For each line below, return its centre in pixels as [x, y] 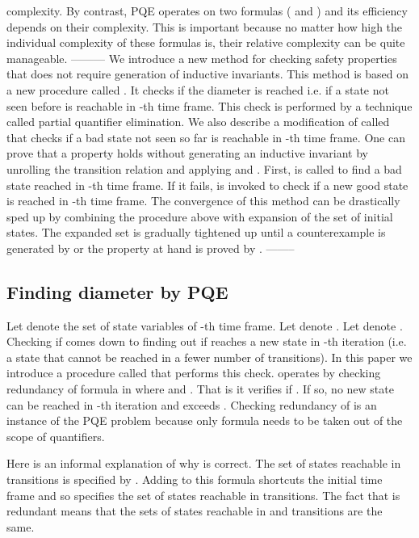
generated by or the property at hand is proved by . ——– [151, 248]
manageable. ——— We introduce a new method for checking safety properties [202, 58]
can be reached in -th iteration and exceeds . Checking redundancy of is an [192, 404]
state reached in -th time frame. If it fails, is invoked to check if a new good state [207, 185]
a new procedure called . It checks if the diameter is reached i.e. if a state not [198, 89]
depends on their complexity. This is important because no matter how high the [205, 26]
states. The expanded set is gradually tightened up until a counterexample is [196, 232]
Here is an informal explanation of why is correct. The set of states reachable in [204, 463]
